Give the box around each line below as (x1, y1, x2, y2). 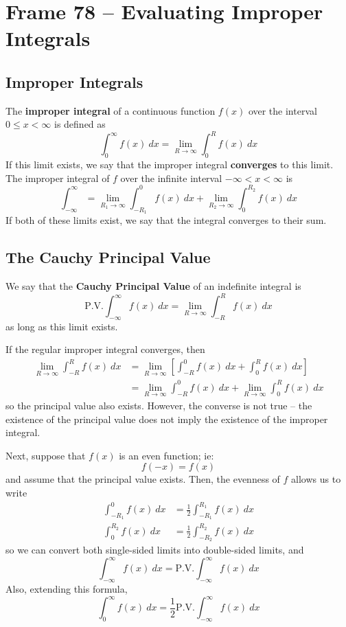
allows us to (291, 472, 341, 486)
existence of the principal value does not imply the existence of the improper (5, 411, 328, 426)
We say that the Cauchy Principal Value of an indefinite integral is (5, 278, 301, 293)
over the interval (248, 103, 317, 117)
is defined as (54, 117, 106, 131)
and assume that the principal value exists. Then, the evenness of (5, 472, 280, 486)
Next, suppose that (5, 448, 86, 462)
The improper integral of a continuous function (5, 103, 216, 117)
